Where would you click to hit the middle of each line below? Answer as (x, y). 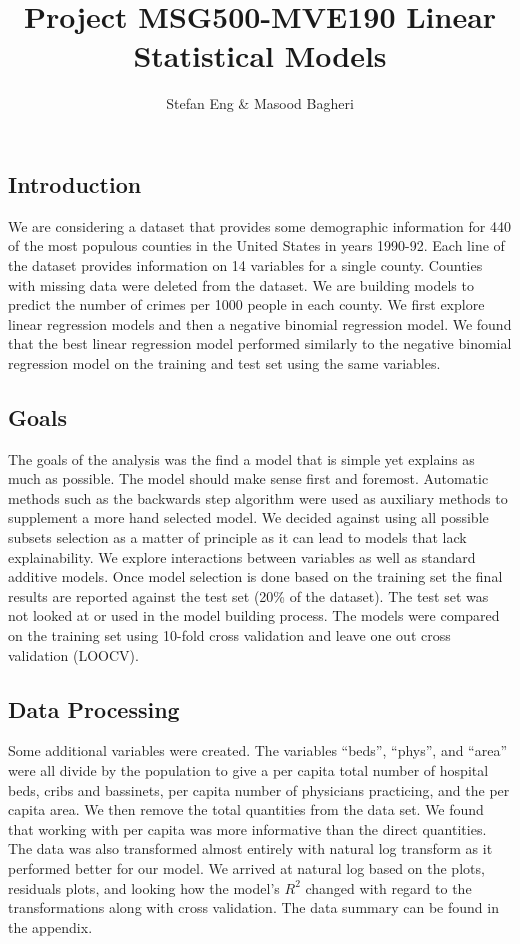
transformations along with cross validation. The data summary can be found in (253, 907)
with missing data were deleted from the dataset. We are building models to (241, 284)
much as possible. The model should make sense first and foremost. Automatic (248, 478)
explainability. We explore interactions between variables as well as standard (242, 556)
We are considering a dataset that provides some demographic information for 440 (259, 225)
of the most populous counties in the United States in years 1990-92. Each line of (256, 245)
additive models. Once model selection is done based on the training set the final (255, 576)
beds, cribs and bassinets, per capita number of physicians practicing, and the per (259, 789)
